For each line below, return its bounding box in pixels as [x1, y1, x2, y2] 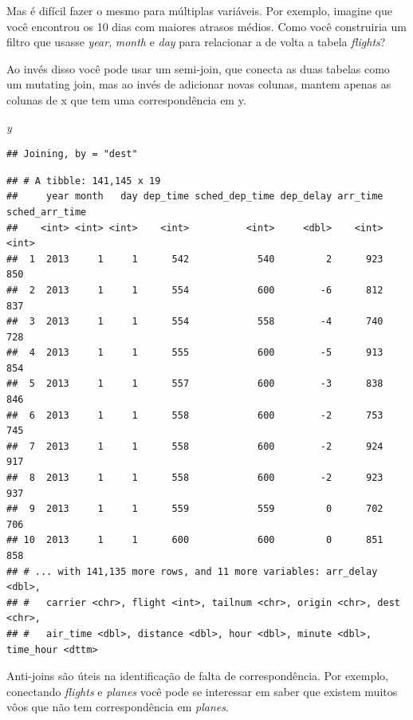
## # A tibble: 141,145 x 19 [6, 175, 161, 187]
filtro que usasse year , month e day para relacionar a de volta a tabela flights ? [6, 33, 386, 50]
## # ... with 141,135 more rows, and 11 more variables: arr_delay [6, 565, 378, 577]
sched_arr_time [6, 206, 87, 218]
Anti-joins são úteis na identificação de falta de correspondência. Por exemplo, [6, 667, 388, 684]
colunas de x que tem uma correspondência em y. [6, 91, 246, 108]
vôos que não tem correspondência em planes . [6, 698, 229, 715]
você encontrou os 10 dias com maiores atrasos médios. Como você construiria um [6, 18, 407, 34]
